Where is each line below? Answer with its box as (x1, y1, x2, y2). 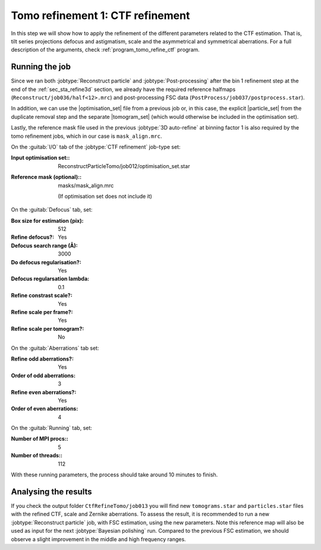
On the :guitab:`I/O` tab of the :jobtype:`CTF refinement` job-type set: (11, 143, 181, 150)
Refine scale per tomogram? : (11, 325, 84, 332)
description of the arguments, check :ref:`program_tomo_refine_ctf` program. (11, 46, 200, 53)
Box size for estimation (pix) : (11, 217, 84, 224)
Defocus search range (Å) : (11, 242, 78, 249)
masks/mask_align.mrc (58, 182, 114, 189)
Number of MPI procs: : (11, 435, 68, 442)
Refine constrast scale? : (11, 292, 73, 299)
